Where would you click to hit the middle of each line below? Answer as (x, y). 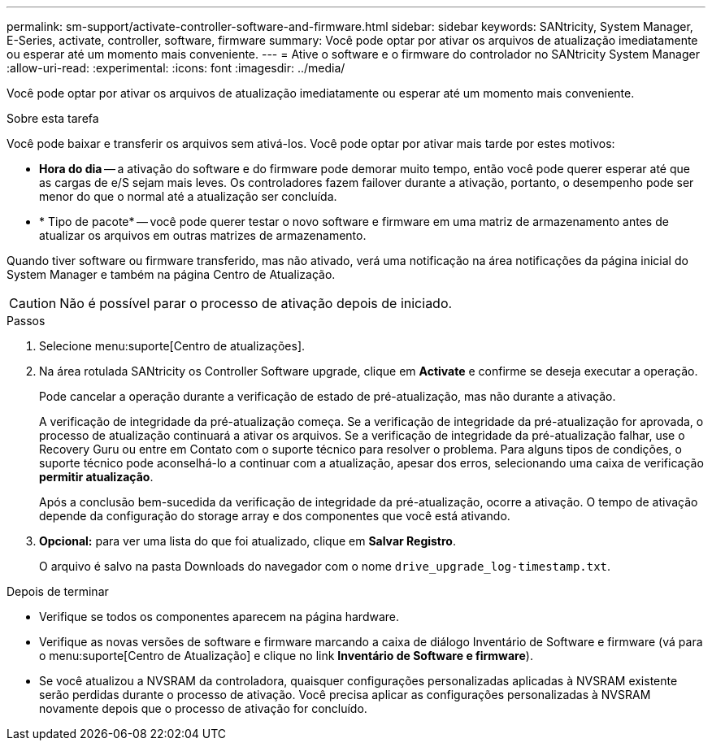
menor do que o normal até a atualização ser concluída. (188, 196)
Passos (26, 321)
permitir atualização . (96, 477)
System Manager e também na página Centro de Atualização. (171, 274)
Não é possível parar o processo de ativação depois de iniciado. (256, 303)
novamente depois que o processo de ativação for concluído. (203, 708)
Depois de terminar (58, 591)
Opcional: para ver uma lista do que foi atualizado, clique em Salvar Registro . (247, 541)
